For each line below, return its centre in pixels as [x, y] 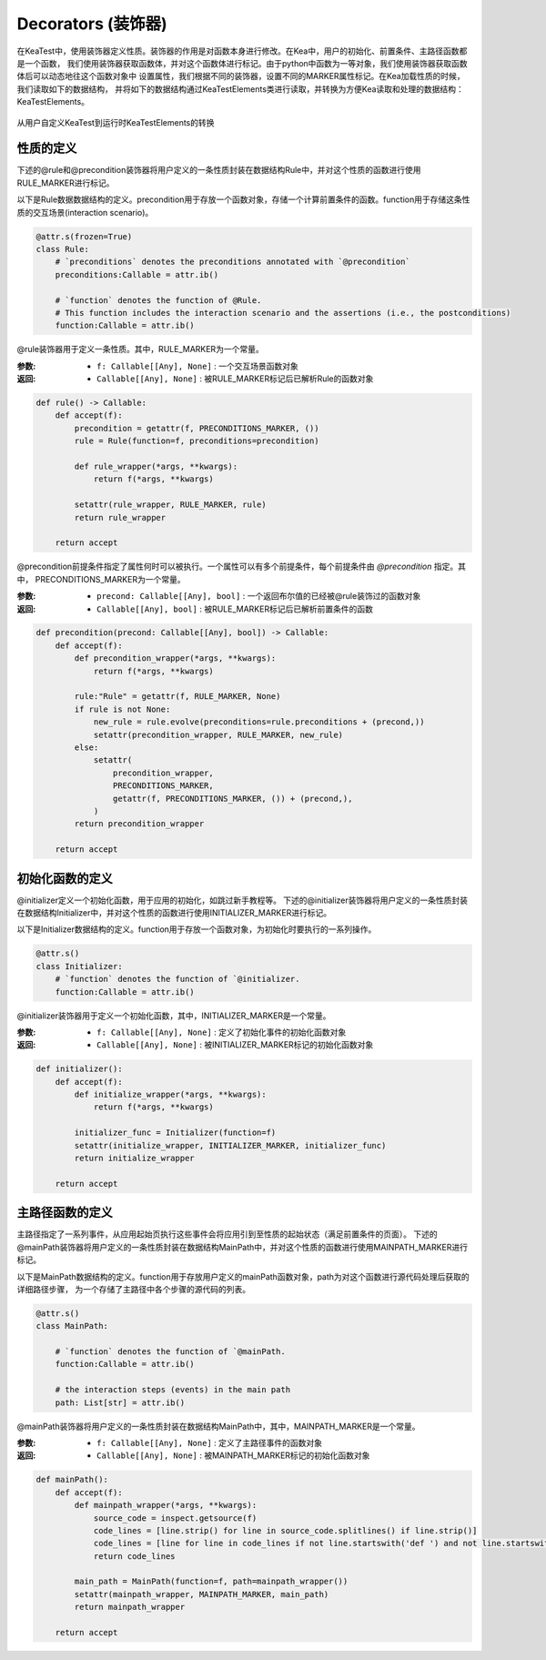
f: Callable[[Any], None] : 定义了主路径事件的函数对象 [210, 1442]
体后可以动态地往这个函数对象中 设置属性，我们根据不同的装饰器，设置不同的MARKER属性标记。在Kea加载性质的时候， [241, 76]
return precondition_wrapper [139, 824]
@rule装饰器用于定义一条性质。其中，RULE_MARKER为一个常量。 [140, 349]
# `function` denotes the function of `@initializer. [177, 979]
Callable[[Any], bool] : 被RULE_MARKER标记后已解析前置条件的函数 [235, 609]
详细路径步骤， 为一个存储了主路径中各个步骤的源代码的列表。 [133, 1289]
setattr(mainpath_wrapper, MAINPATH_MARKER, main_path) [202, 1594]
